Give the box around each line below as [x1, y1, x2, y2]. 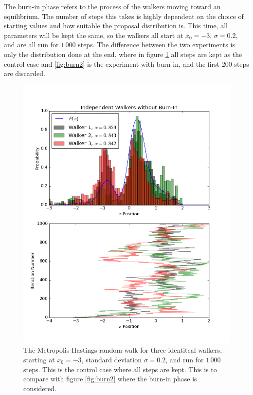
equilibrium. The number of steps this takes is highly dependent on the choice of [4, 11, 244, 21]
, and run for [165, 354, 204, 364]
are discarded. [4, 68, 45, 78]
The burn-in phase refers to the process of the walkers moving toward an [4, 1, 221, 11]
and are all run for [4, 39, 59, 50]
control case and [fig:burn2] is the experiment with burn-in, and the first [4, 58, 220, 69]
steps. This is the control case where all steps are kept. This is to [23, 364, 217, 374]
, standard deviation [81, 354, 142, 364]
